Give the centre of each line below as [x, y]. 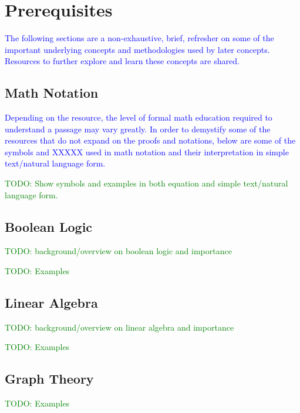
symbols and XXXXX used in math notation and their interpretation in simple [147, 151]
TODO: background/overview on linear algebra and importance [119, 327]
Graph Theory [49, 379]
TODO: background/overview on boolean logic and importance [118, 251]
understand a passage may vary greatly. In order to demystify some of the [138, 129]
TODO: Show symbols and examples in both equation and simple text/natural [146, 183]
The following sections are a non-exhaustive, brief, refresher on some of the [139, 38]
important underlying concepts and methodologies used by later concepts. [137, 49]
